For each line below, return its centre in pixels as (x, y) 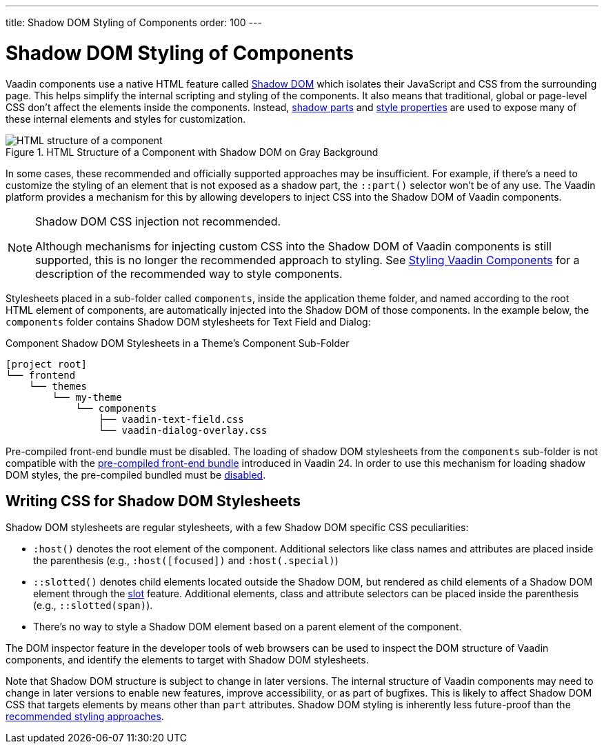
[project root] (47, 364)
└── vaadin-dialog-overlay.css (183, 430)
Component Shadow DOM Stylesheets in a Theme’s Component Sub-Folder (178, 343)
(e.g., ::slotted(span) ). (93, 606)
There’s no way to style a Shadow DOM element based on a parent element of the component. (248, 627)
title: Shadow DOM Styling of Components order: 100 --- (134, 22)
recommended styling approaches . (85, 717)
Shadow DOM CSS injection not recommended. (158, 221)
